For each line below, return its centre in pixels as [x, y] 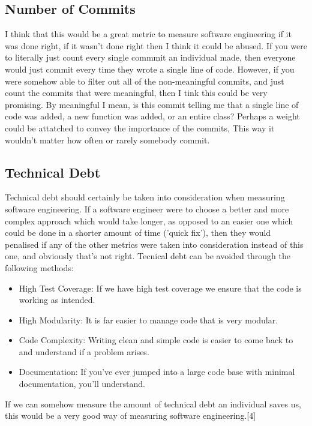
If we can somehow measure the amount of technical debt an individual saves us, [153, 403]
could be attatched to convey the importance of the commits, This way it [140, 127]
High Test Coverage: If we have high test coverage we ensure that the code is [160, 288]
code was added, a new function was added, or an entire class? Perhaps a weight [152, 116]
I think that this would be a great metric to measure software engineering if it [148, 34]
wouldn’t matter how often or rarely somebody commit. [107, 139]
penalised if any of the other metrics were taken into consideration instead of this [154, 244]
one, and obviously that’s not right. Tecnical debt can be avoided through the [148, 256]
